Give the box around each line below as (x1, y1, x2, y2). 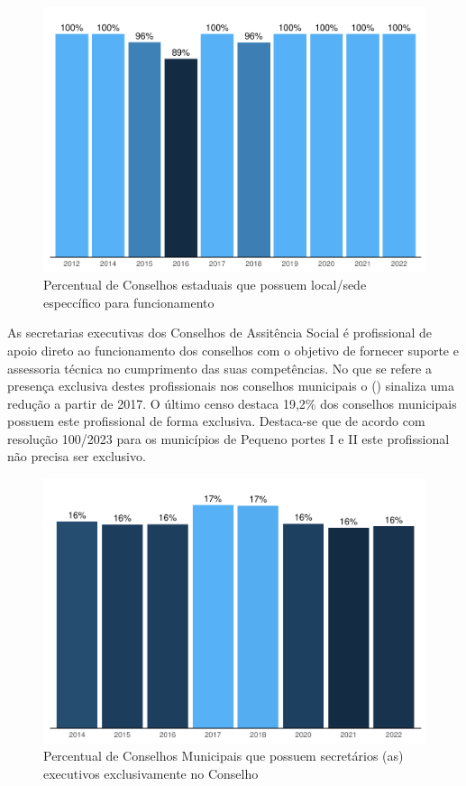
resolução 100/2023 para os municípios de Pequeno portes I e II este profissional (7, 429, 450, 448)
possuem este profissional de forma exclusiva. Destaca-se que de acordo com (7, 411, 425, 430)
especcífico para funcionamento (43, 292, 215, 311)
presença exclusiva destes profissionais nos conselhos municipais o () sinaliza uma (7, 376, 455, 395)
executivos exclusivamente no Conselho (43, 763, 259, 782)
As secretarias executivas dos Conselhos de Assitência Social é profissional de (7, 323, 433, 342)
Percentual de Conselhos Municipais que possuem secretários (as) (43, 746, 404, 765)
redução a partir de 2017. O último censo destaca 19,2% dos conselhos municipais (7, 393, 457, 412)
